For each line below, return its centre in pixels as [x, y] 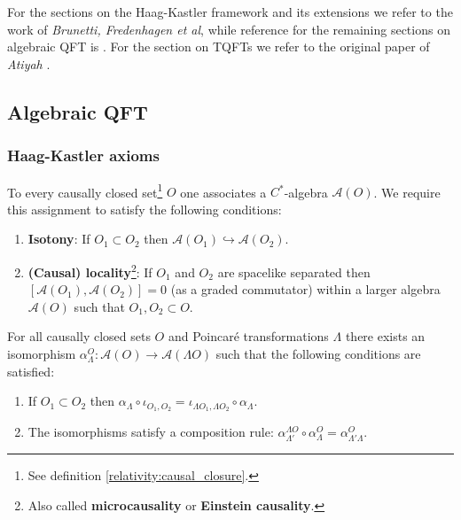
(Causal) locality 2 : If [90, 271]
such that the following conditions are [318, 354]
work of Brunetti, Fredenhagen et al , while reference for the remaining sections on [229, 29]
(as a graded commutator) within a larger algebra [305, 289]
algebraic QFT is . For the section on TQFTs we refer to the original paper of [219, 47]
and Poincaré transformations [248, 336]
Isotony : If [59, 239]
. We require [407, 192]
